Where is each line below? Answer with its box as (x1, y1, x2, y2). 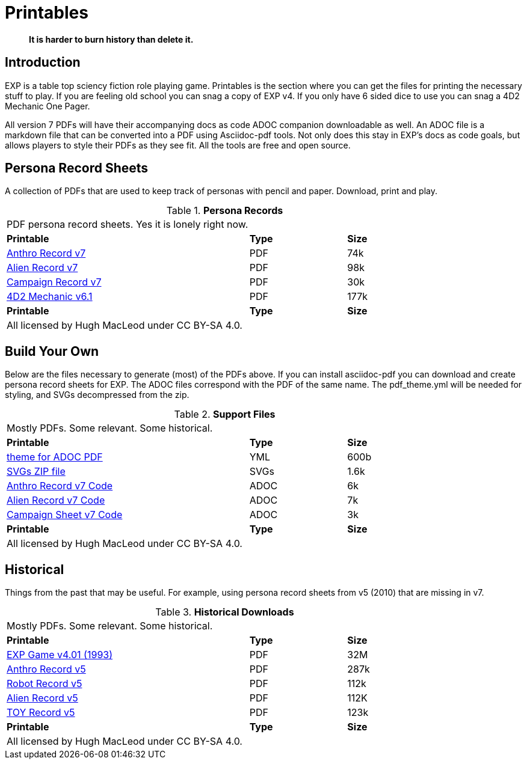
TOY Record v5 (7, 706, 75, 719)
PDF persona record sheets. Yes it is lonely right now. (7, 218, 248, 231)
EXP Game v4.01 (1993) (7, 649, 113, 661)
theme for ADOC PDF (7, 451, 103, 463)
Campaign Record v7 (7, 276, 102, 289)
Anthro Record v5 (7, 663, 86, 676)
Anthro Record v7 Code (7, 480, 113, 492)
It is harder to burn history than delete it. (29, 34, 194, 44)
